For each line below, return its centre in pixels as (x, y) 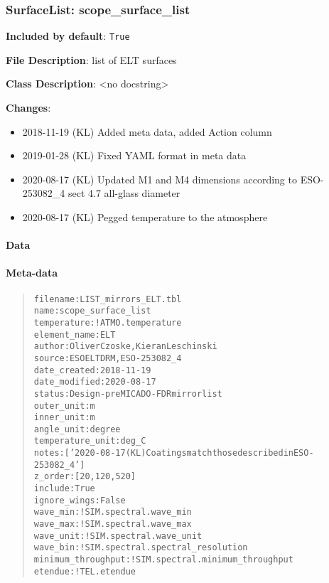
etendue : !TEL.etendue (85, 571)
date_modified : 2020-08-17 (95, 382)
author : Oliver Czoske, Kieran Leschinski (125, 347)
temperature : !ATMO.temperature (108, 322)
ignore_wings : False (80, 500)
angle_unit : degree (77, 429)
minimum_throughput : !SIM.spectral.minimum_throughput (163, 560)
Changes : (28, 108)
